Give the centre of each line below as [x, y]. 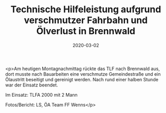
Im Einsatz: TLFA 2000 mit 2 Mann [41, 95]
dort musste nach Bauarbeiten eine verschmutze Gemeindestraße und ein [83, 74]
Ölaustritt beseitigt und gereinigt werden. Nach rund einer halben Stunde [82, 79]
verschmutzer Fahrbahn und [86, 20]
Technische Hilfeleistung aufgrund [86, 9]
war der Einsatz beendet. [32, 85]
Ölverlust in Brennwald [86, 31]
